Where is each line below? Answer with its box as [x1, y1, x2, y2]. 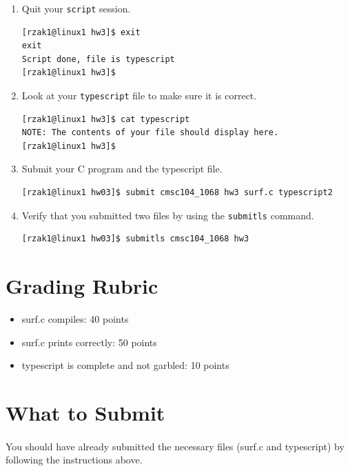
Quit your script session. [21, 1, 131, 15]
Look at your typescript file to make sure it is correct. [21, 88, 257, 103]
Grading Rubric [6, 272, 158, 300]
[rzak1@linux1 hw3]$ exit [21, 27, 141, 37]
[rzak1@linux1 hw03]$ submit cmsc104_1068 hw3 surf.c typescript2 [21, 188, 333, 198]
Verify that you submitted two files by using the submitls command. [21, 208, 314, 222]
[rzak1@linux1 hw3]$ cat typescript [21, 114, 190, 124]
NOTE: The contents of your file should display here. [21, 128, 279, 138]
